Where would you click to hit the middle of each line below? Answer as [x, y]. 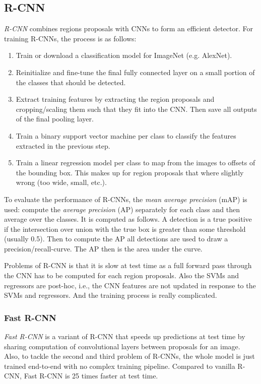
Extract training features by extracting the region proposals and [115, 99]
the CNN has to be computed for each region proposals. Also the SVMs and [121, 275]
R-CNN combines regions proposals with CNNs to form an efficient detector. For [129, 28]
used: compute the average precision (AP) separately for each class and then [122, 209]
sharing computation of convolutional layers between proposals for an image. [122, 346]
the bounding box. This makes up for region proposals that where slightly [130, 172]
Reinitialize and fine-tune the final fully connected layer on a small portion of [135, 72]
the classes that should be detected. [71, 82]
